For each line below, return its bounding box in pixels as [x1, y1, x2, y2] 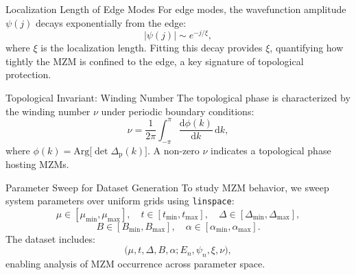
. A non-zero [147, 143, 200, 157]
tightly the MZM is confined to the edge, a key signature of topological [5, 53, 304, 68]
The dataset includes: [5, 231, 95, 246]
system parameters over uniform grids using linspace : [5, 193, 235, 208]
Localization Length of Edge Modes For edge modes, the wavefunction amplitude [5, 2, 346, 16]
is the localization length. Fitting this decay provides [40, 40, 263, 55]
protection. [5, 67, 51, 82]
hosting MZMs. [5, 156, 69, 171]
